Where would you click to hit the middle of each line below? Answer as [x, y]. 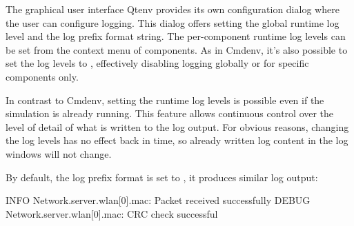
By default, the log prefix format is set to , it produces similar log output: [162, 177]
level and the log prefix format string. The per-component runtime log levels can [176, 36]
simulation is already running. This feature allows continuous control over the [170, 113]
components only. [42, 76]
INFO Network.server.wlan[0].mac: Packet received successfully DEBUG [158, 200]
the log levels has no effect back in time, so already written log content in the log [177, 140]
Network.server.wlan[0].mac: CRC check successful [112, 213]
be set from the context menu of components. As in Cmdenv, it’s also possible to [177, 49]
